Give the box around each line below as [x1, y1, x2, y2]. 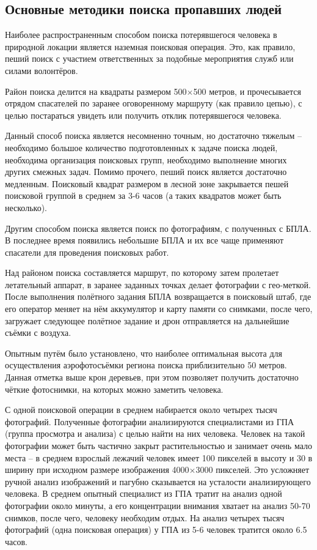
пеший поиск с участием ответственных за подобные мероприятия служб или [5, 52, 294, 65]
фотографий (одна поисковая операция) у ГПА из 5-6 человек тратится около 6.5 [5, 523, 307, 536]
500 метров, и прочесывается [193, 84, 301, 97]
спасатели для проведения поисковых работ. [5, 245, 169, 258]
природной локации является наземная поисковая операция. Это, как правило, [5, 40, 296, 53]
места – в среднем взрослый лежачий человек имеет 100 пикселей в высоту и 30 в [5, 451, 313, 464]
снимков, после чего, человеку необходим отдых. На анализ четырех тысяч [5, 511, 285, 524]
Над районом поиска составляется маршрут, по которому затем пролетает [5, 266, 279, 279]
